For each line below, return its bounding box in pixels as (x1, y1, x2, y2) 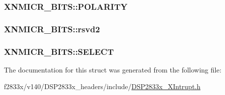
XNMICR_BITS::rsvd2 (4, 23, 100, 35)
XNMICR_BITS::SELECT (4, 45, 114, 57)
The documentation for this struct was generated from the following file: (4, 64, 222, 74)
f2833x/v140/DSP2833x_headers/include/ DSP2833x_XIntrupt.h (4, 81, 201, 91)
